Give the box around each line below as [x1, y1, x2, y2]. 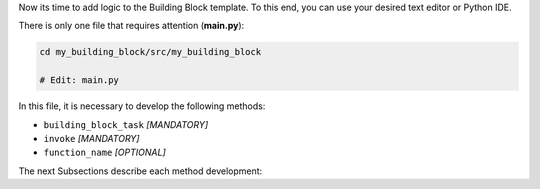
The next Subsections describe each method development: [18, 165, 263, 177]
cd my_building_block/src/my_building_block [39, 46, 262, 58]
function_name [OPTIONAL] [43, 146, 167, 159]
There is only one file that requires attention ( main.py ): [18, 20, 245, 32]
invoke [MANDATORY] [43, 132, 140, 144]
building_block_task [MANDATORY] [43, 118, 209, 130]
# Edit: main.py [39, 75, 120, 86]
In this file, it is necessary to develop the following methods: [18, 100, 266, 112]
